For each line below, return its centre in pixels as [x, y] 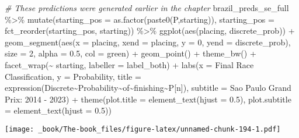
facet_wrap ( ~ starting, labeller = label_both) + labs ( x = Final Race [129, 64]
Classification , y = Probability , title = [73, 76]
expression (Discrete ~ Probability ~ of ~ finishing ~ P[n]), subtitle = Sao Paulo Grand [148, 88]
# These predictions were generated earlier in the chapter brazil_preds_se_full [147, 8]
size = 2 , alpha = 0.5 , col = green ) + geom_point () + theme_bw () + [131, 53]
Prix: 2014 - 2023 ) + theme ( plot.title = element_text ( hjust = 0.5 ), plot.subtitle [148, 99]
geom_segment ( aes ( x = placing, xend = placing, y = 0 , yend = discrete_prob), [148, 42]
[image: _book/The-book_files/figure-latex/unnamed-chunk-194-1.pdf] [143, 129]
